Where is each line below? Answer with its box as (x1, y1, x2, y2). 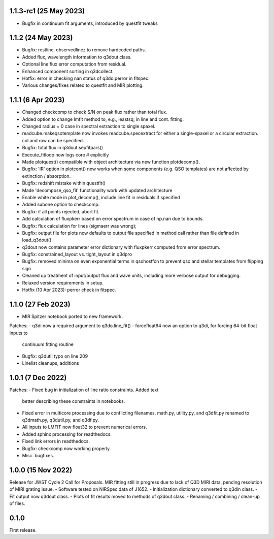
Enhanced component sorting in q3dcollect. (22, 68, 114, 74)
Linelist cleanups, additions (22, 360, 79, 366)
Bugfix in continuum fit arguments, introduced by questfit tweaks (22, 20, 158, 26)
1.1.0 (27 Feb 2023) (9, 300, 71, 308)
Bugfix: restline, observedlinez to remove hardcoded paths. (22, 47, 146, 53)
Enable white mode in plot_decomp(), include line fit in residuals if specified (22, 194, 180, 200)
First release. (9, 527, 37, 533)
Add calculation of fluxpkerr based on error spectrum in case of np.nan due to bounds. (22, 216, 204, 222)
